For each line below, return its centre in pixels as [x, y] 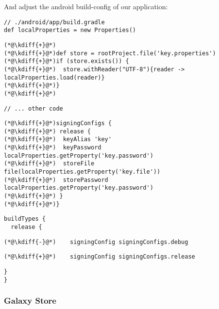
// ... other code [34, 108]
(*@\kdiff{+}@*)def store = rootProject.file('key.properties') [110, 53]
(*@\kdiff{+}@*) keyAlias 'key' [58, 139]
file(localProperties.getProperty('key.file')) [82, 172]
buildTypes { [25, 219]
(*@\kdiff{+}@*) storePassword [56, 180]
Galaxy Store [30, 301]
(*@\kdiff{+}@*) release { [47, 131]
